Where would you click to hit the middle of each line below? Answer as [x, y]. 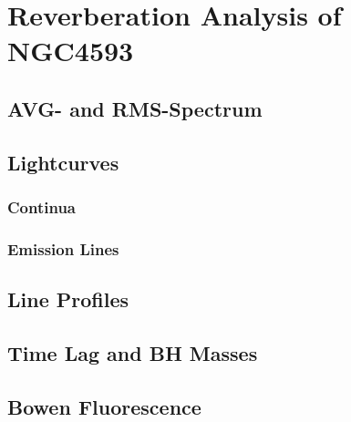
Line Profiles [68, 299]
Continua [41, 207]
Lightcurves [63, 162]
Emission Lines [63, 248]
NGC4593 [71, 51]
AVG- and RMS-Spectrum [135, 108]
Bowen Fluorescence [104, 406]
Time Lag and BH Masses [133, 352]
